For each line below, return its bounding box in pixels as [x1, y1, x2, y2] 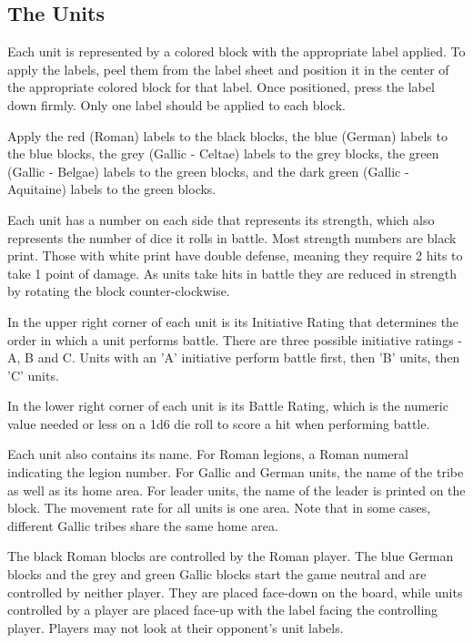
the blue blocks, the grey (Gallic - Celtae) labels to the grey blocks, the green [7, 144, 439, 163]
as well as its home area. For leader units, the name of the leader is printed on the [7, 480, 466, 499]
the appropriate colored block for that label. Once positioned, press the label [7, 77, 435, 97]
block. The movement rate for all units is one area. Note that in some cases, [7, 498, 431, 517]
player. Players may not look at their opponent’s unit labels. [7, 617, 344, 637]
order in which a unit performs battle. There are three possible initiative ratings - [7, 330, 462, 349]
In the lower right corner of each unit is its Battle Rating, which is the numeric [7, 396, 448, 415]
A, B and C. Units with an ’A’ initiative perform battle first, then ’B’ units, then [7, 348, 460, 367]
